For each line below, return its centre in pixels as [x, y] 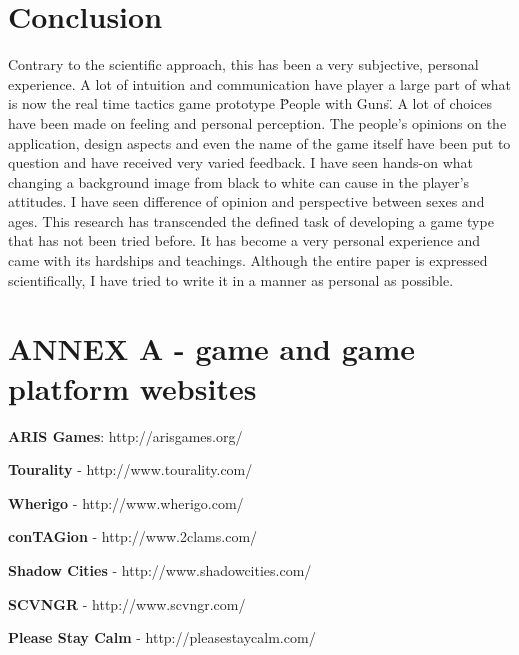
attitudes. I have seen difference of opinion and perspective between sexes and [246, 201]
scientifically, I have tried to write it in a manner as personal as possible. [231, 279]
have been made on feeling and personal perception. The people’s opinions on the [257, 122]
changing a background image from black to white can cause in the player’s [239, 181]
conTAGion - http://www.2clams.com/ [133, 536]
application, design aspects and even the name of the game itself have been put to [259, 142]
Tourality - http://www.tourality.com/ [130, 469]
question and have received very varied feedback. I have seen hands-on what [241, 162]
